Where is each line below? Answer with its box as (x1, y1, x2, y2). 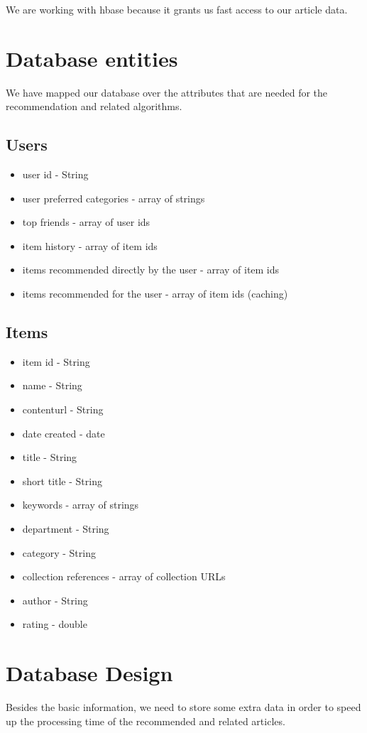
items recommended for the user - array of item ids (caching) (22, 286, 288, 301)
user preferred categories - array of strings (22, 190, 205, 205)
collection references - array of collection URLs (22, 569, 226, 584)
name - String (22, 378, 82, 393)
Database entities (6, 43, 178, 72)
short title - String (22, 473, 102, 488)
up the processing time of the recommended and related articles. (6, 713, 285, 728)
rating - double (22, 617, 87, 631)
